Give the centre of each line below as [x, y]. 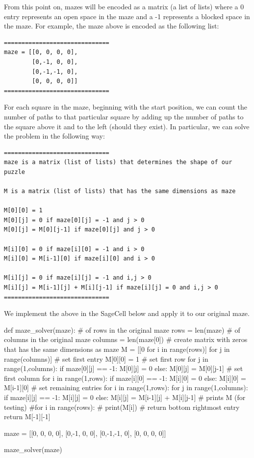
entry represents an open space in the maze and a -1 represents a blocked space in [127, 16]
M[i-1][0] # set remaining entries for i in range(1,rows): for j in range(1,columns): [126, 387]
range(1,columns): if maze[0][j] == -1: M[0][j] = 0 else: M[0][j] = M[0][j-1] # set [124, 368]
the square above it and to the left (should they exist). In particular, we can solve [127, 126]
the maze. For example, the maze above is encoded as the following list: [112, 26]
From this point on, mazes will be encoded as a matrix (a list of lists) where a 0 [124, 6]
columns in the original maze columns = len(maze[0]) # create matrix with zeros [126, 339]
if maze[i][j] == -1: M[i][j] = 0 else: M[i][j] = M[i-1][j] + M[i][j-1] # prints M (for [125, 397]
